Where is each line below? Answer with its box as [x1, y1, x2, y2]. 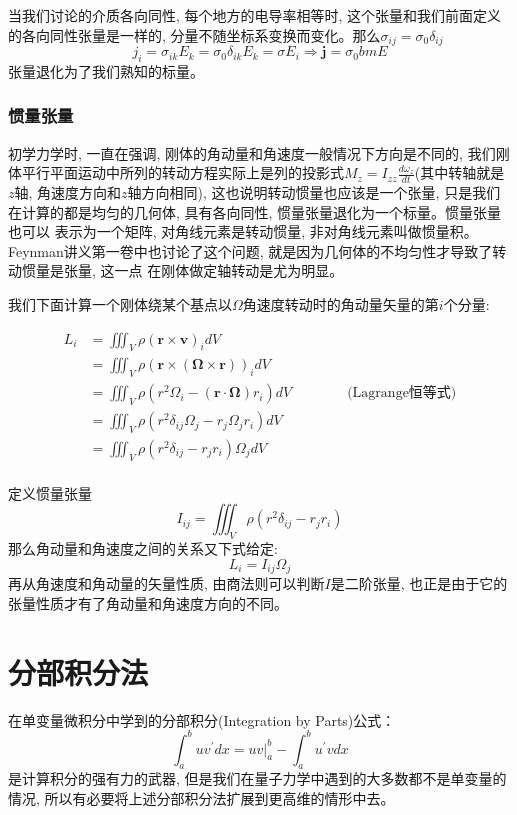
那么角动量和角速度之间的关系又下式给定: [8, 538, 278, 559]
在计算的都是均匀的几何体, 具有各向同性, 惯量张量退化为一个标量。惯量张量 [8, 201, 502, 222]
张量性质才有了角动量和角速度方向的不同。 [8, 592, 288, 613]
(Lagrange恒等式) [347, 386, 457, 401]
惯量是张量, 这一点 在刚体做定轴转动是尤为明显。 [21, 260, 344, 281]
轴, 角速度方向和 [14, 182, 122, 203]
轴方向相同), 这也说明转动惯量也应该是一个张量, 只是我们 [127, 182, 501, 203]
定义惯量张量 [8, 482, 92, 503]
